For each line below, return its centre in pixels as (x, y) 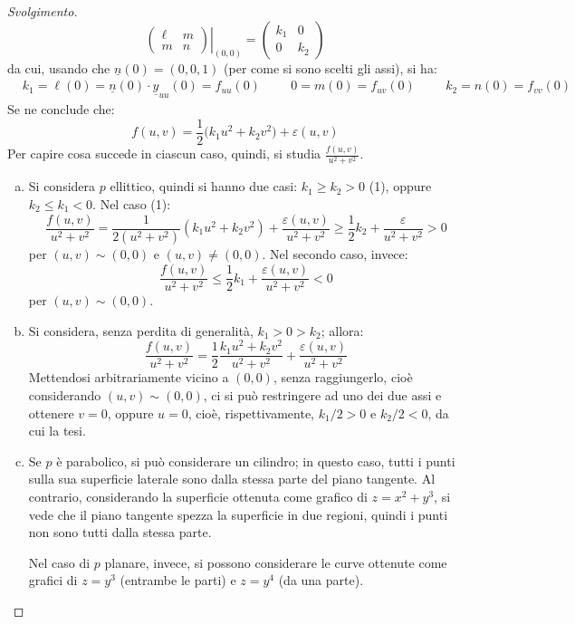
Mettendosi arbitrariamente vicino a (129, 377)
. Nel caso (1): (132, 203)
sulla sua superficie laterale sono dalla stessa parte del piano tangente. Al (232, 479)
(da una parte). (321, 580)
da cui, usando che (59, 67)
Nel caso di (59, 562)
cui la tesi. (57, 431)
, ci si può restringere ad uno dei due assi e (322, 395)
